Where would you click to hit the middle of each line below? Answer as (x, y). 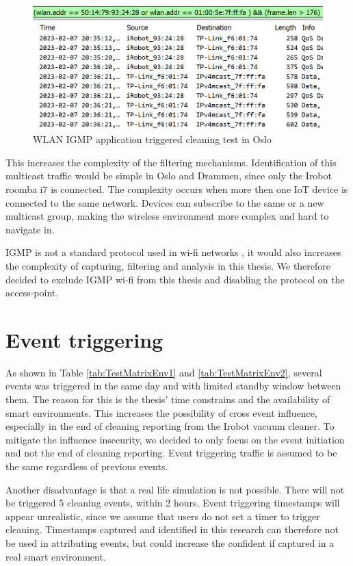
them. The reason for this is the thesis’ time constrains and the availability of (168, 399)
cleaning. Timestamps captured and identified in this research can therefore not (172, 529)
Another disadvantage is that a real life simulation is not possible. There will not (175, 489)
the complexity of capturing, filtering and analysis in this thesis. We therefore (168, 265)
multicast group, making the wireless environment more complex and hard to (167, 216)
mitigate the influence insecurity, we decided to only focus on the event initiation (175, 439)
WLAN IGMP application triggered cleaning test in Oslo (152, 139)
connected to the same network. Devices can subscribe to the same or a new (165, 202)
